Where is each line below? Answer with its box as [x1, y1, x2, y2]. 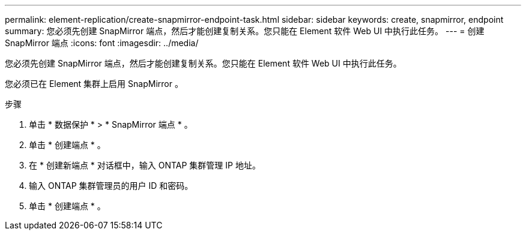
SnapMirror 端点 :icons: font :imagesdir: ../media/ [5, 38, 199, 48]
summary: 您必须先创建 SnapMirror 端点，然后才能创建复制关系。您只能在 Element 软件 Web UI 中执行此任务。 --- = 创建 [5, 26, 485, 36]
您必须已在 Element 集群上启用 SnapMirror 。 [5, 79, 183, 89]
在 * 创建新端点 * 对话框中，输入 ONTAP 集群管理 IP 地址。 [29, 160, 261, 170]
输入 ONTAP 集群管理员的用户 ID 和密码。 [29, 180, 193, 191]
